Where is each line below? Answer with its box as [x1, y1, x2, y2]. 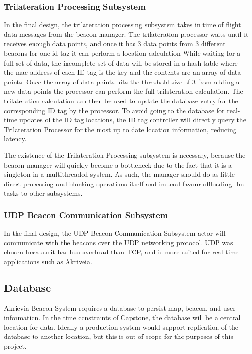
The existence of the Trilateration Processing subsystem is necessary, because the [4, 150, 246, 160]
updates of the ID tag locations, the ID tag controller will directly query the [19, 115, 246, 125]
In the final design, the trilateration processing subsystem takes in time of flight [4, 19, 241, 30]
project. [4, 341, 27, 351]
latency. [4, 134, 27, 144]
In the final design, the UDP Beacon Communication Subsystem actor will [4, 228, 226, 238]
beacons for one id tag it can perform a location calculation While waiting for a [4, 48, 241, 58]
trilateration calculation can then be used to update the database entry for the [4, 95, 238, 105]
